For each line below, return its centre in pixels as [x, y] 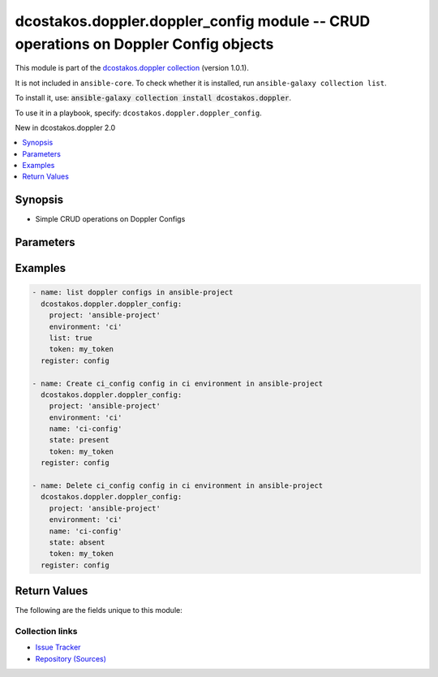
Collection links [46, 632]
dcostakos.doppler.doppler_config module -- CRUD [193, 21]
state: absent [77, 542]
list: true [71, 338]
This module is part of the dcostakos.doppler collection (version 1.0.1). [132, 68]
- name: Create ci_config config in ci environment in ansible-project [178, 383]
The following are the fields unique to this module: [99, 610]
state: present [79, 440]
